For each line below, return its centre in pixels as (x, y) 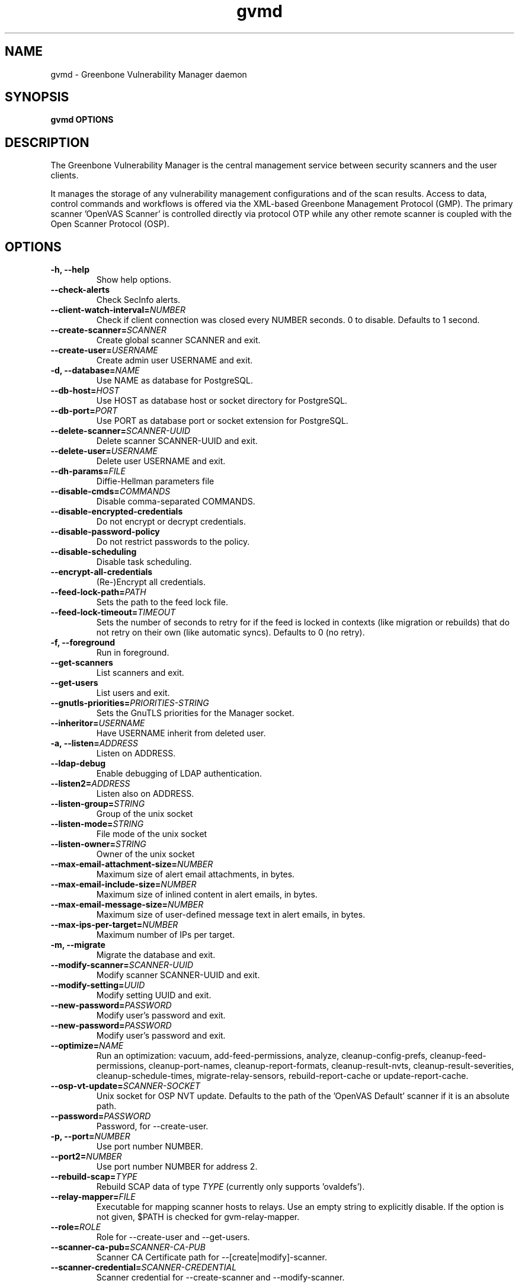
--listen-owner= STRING (98, 844)
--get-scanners (82, 663)
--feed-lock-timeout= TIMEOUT (113, 612)
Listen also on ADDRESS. (145, 794)
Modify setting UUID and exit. (154, 995)
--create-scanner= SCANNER (108, 330)
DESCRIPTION (47, 142)
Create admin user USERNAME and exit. (174, 360)
